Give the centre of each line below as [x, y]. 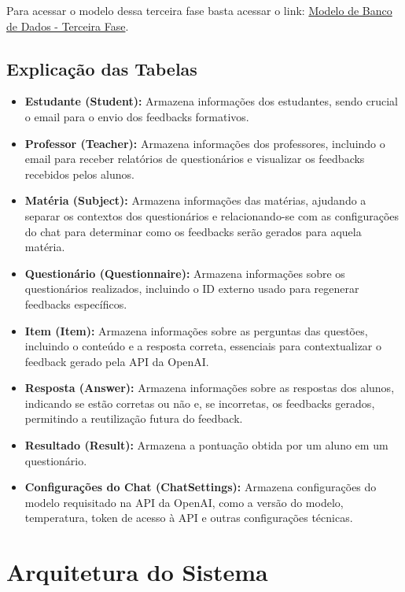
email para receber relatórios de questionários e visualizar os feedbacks [195, 159]
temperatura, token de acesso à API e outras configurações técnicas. [189, 518]
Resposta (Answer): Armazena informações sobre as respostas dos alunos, [210, 388]
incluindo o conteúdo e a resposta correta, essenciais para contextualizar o [203, 346]
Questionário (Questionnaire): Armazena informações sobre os [185, 273]
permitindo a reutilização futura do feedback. [134, 418]
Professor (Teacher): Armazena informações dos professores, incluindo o [205, 143]
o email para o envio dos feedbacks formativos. [137, 116]
